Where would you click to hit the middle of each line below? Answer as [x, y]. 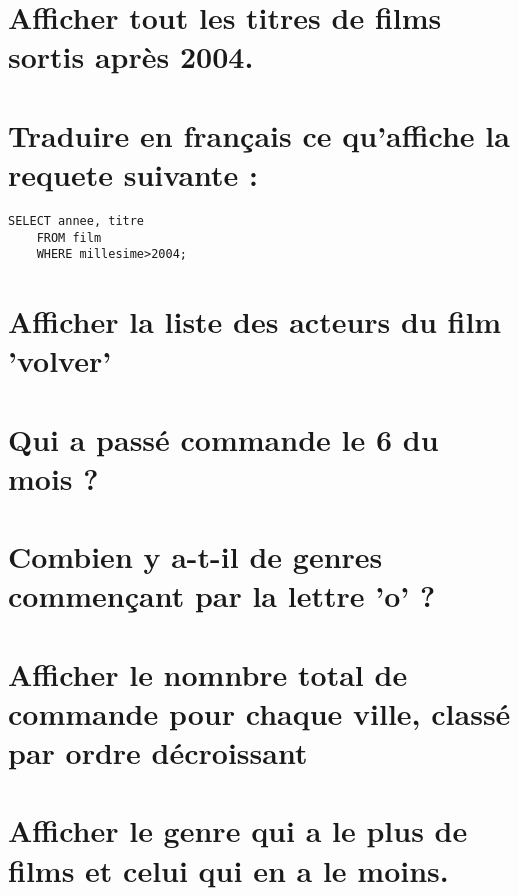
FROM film [69, 237]
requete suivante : [133, 173]
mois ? [53, 477]
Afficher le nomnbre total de [208, 673]
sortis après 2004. [131, 56]
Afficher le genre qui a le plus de [238, 830]
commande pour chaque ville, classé [259, 712]
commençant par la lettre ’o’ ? [222, 595]
